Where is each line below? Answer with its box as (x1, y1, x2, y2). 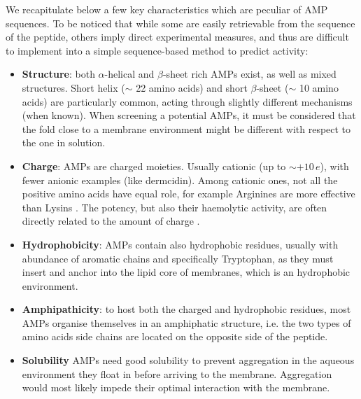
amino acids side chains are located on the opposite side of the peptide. (22, 329, 328, 344)
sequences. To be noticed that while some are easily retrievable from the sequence (6, 15, 355, 30)
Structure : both (22, 66, 95, 81)
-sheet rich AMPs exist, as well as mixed (162, 66, 337, 81)
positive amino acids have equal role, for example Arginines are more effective (22, 186, 355, 201)
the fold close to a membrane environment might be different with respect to (22, 121, 351, 136)
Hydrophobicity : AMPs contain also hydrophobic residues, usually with (22, 237, 339, 251)
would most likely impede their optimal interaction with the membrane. (22, 380, 330, 395)
